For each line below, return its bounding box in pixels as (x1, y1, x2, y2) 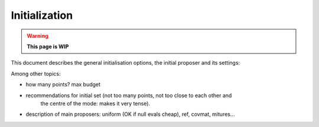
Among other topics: (11, 70, 61, 77)
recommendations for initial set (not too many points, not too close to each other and (25, 92, 232, 99)
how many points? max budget (25, 81, 100, 88)
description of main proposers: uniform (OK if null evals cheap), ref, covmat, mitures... (25, 111, 235, 118)
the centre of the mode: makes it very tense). (40, 100, 151, 107)
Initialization (11, 9, 73, 22)
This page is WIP (27, 43, 69, 50)
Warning (27, 32, 48, 39)
